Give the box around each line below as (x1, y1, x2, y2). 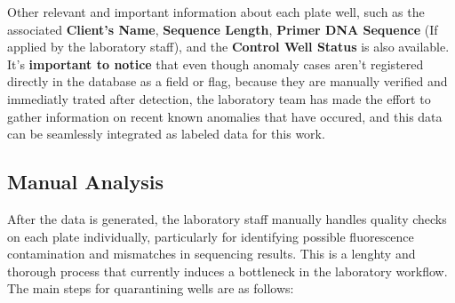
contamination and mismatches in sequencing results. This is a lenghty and (7, 244, 416, 263)
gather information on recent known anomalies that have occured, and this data (7, 107, 443, 125)
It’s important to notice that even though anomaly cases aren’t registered (7, 54, 424, 73)
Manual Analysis (7, 168, 164, 195)
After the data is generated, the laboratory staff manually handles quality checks (7, 209, 447, 227)
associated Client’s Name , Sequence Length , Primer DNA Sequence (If (7, 20, 438, 38)
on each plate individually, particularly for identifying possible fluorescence (7, 227, 414, 245)
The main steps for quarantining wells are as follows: (7, 279, 294, 298)
